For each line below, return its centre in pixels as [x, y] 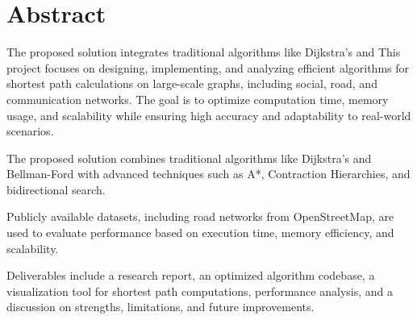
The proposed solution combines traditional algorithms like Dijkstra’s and [189, 158]
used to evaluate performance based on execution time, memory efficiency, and [200, 233]
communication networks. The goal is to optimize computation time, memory [198, 99]
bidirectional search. [56, 189]
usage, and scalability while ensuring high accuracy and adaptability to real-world [209, 115]
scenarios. [30, 131]
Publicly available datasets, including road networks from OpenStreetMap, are [200, 216]
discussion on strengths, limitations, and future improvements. [161, 307]
